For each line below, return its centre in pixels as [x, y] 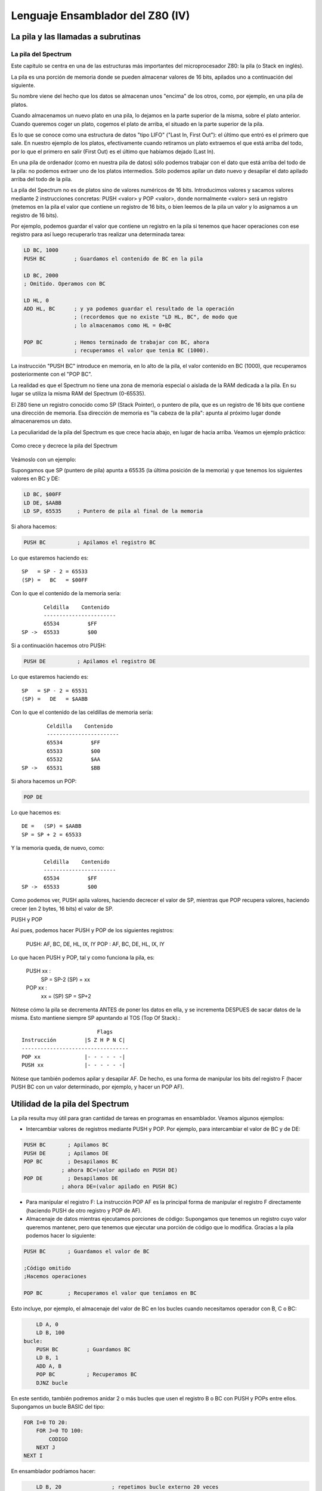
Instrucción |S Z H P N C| [74, 1040]
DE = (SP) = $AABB [52, 826]
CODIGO [58, 1439]
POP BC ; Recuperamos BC [86, 1374]
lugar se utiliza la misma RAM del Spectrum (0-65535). [78, 394]
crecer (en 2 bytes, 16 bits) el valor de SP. [62, 908]
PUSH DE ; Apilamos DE [66, 1153]
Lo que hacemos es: [36, 812]
